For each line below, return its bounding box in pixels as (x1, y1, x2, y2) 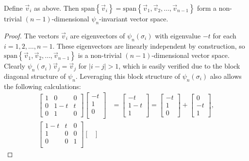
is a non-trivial (78, 50, 122, 60)
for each (213, 30, 236, 40)
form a (197, 3, 217, 13)
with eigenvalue (155, 30, 201, 40)
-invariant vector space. (99, 14, 168, 23)
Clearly (4, 61, 25, 71)
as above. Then (33, 3, 79, 13)
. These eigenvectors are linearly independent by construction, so (52, 40, 245, 51)
